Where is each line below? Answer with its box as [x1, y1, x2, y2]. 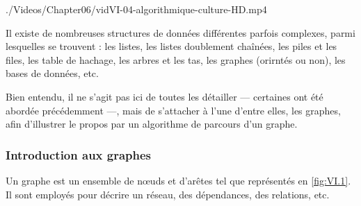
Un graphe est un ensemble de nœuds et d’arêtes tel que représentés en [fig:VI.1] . [6, 173, 351, 187]
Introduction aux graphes [6, 146, 152, 163]
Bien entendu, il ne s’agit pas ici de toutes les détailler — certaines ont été [6, 89, 323, 103]
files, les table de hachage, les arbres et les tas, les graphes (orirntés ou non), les [6, 52, 346, 67]
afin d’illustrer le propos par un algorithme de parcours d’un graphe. [6, 117, 298, 131]
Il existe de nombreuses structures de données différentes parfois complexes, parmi [6, 25, 355, 40]
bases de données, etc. [6, 66, 99, 80]
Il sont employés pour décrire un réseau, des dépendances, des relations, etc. [6, 187, 330, 201]
